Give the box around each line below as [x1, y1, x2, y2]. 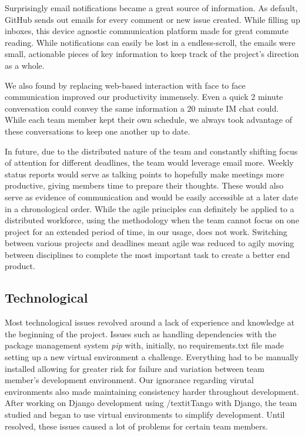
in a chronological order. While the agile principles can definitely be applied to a [5, 202, 294, 214]
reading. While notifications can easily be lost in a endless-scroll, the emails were [5, 36, 296, 48]
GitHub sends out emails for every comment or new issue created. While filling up [5, 13, 300, 25]
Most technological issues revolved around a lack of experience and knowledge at [5, 316, 295, 328]
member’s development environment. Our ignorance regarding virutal [5, 374, 254, 386]
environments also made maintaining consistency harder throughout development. [5, 385, 299, 397]
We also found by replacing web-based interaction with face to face [5, 79, 246, 91]
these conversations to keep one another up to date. [5, 125, 190, 137]
